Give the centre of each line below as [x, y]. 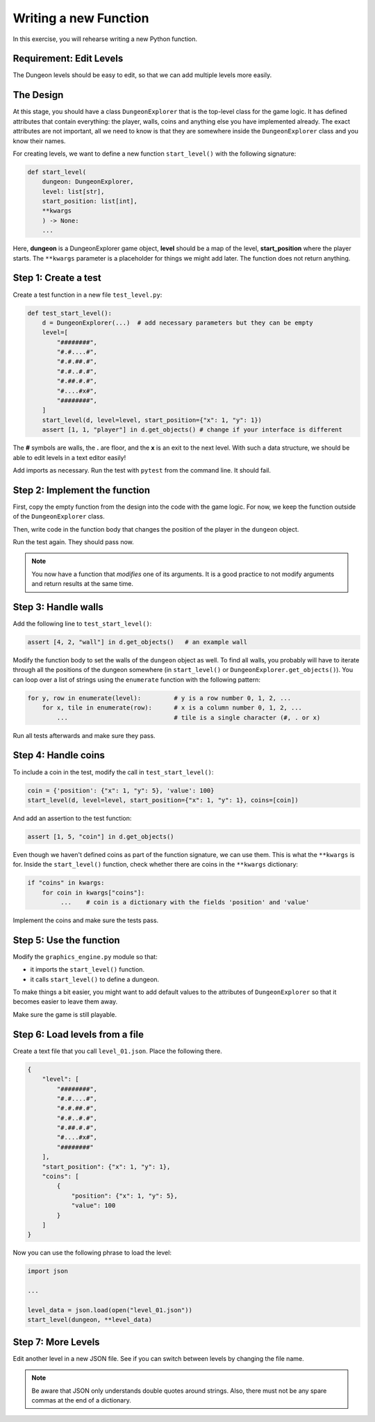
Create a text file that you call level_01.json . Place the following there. [117, 1051]
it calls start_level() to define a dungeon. [95, 979]
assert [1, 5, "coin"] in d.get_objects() [101, 836]
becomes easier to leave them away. [65, 1002]
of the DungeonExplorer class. [59, 516]
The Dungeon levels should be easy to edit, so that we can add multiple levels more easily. [142, 75]
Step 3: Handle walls [58, 607]
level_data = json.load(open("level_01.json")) [110, 1310]
